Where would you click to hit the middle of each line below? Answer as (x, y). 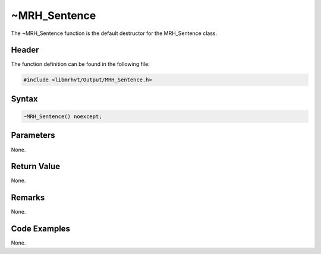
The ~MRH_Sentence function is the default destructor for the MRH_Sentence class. (114, 33)
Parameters (33, 136)
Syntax (24, 99)
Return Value (36, 166)
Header (25, 50)
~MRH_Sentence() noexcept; (63, 117)
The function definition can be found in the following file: (80, 64)
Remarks (28, 198)
